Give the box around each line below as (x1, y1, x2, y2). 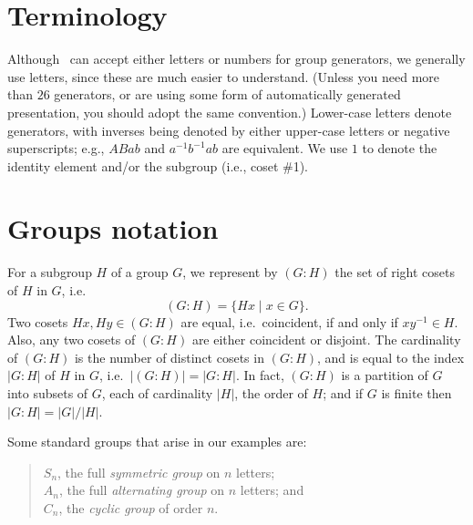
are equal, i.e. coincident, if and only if (180, 312, 398, 331)
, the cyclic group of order (58, 498, 203, 517)
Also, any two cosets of (7, 330, 136, 349)
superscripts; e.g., (7, 139, 105, 158)
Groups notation (7, 210, 219, 247)
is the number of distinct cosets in (74, 347, 264, 366)
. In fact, (235, 365, 284, 385)
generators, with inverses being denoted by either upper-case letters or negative (7, 120, 450, 139)
